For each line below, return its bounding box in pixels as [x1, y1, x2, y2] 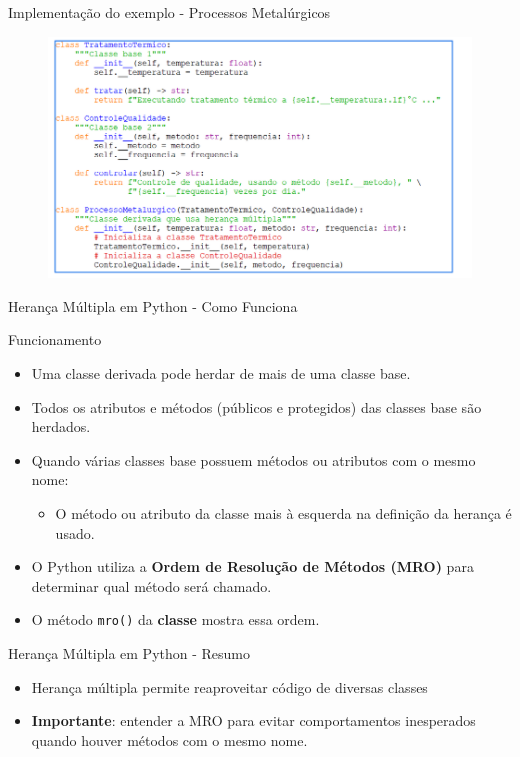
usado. [55, 522, 95, 543]
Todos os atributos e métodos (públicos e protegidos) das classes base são [31, 396, 482, 417]
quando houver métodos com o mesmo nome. [31, 729, 308, 750]
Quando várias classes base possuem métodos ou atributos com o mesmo [31, 449, 476, 470]
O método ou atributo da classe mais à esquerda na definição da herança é [55, 503, 512, 524]
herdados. [31, 416, 91, 437]
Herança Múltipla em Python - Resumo [8, 643, 251, 664]
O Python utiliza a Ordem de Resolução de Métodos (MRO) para [31, 556, 474, 577]
